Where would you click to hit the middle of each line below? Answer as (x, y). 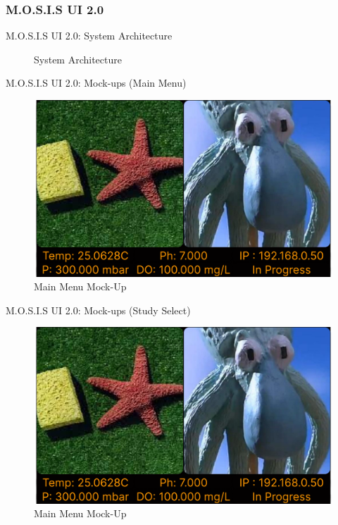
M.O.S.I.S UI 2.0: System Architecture (89, 36)
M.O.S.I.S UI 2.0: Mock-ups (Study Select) (98, 310)
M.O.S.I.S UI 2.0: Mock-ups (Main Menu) (96, 83)
